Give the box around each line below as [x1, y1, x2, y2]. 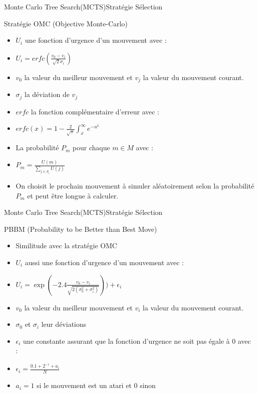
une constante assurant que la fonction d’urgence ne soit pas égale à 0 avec [23, 335, 251, 346]
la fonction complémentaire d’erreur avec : [31, 106, 160, 116]
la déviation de [24, 89, 70, 99]
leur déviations [41, 319, 86, 329]
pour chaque [73, 142, 110, 153]
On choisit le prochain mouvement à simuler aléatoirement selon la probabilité [15, 180, 255, 191]
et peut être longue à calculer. [27, 190, 119, 200]
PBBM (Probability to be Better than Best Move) [4, 223, 157, 234]
